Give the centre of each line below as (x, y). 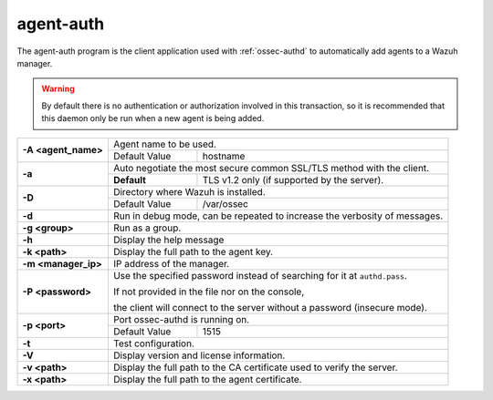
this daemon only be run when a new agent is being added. (153, 118)
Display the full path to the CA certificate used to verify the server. (255, 367)
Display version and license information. (199, 355)
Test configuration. (154, 344)
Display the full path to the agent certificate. (207, 379)
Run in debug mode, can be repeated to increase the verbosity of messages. (278, 216)
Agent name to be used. (164, 144)
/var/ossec (225, 203)
